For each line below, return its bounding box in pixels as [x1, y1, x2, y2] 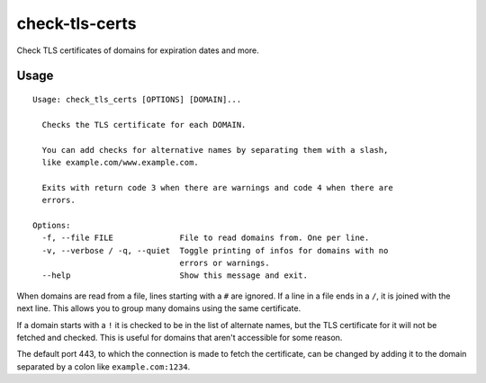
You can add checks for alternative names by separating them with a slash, [41, 145, 389, 155]
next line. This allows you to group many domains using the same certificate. [16, 303, 301, 314]
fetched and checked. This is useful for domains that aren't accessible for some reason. [16, 332, 343, 343]
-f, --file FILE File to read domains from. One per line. [41, 233, 370, 243]
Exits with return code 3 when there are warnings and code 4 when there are [41, 183, 393, 192]
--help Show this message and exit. [41, 271, 308, 281]
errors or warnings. [179, 258, 270, 269]
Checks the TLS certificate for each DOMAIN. [41, 120, 247, 129]
